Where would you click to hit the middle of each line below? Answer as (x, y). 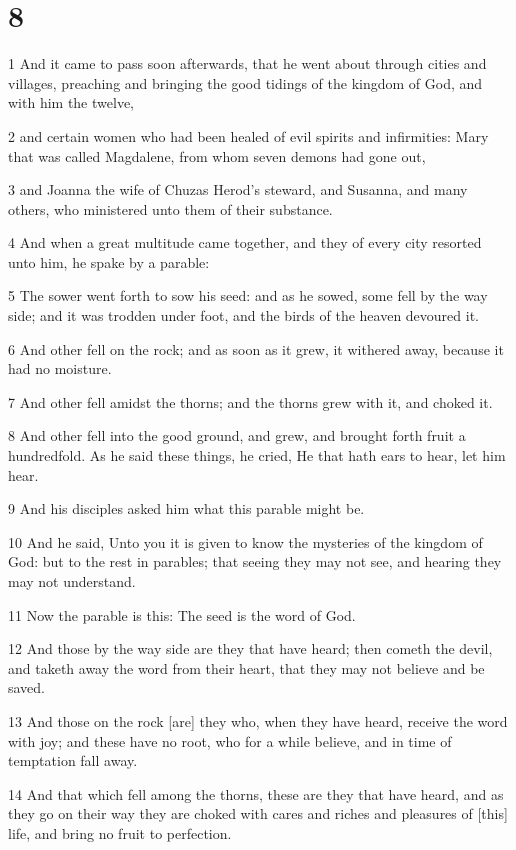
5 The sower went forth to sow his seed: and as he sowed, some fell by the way (248, 295)
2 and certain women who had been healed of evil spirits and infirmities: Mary (248, 135)
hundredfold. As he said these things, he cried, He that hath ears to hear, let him (257, 455)
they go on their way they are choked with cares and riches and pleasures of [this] (258, 813)
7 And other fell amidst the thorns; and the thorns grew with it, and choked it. (250, 401)
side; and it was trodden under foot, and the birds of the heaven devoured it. (243, 315)
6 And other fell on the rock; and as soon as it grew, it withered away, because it (256, 348)
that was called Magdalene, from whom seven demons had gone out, (217, 155)
